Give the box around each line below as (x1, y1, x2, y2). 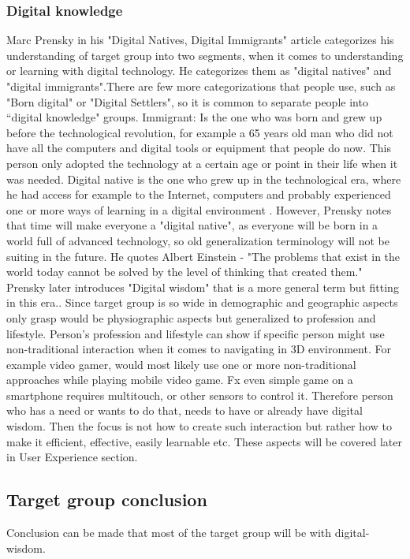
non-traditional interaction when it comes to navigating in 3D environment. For (6, 341, 391, 357)
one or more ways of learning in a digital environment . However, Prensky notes (6, 201, 392, 218)
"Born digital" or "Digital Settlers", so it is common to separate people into (6, 93, 368, 110)
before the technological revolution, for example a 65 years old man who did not (6, 124, 393, 140)
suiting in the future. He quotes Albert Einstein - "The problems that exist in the (6, 248, 401, 264)
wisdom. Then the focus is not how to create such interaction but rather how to (6, 418, 392, 434)
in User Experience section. (6, 449, 138, 465)
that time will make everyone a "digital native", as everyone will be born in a (6, 217, 378, 233)
